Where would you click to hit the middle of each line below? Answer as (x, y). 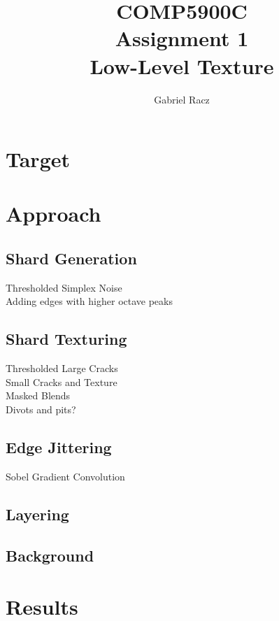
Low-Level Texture (182, 65)
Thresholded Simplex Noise (64, 287)
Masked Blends (38, 395)
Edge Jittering (59, 447)
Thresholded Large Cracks (62, 368)
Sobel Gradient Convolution (65, 476)
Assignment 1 (182, 38)
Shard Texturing (66, 339)
